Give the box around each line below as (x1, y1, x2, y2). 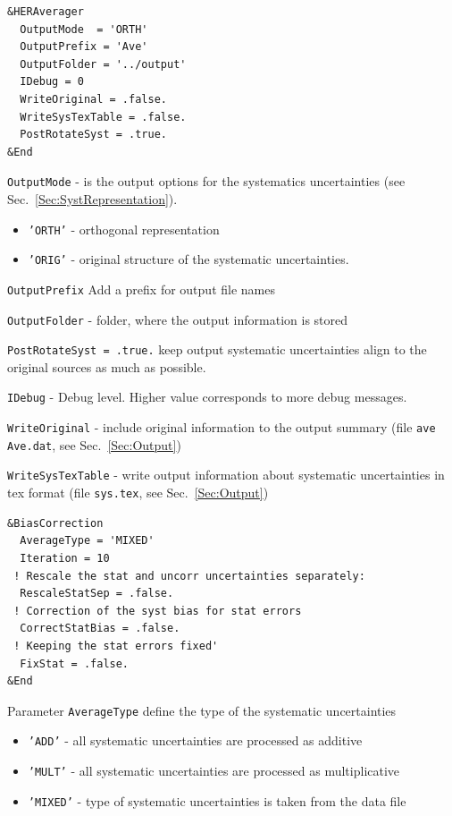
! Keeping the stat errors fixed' (13, 639, 219, 652)
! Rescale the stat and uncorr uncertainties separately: (13, 569, 365, 582)
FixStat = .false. (20, 657, 130, 670)
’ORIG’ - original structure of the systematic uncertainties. (28, 250, 349, 268)
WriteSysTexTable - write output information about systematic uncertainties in (7, 465, 445, 484)
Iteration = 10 (20, 551, 110, 565)
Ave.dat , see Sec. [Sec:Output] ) (7, 435, 181, 454)
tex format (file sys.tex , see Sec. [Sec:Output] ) (7, 483, 269, 502)
